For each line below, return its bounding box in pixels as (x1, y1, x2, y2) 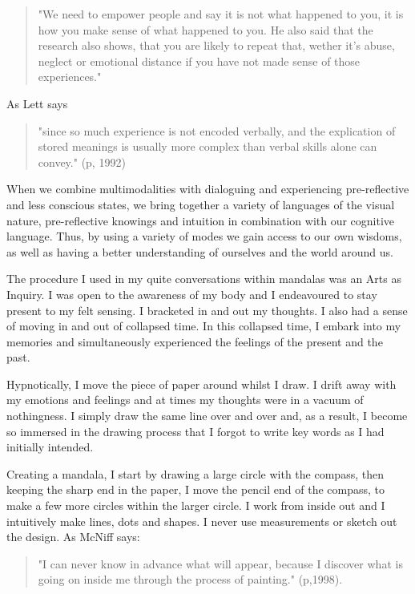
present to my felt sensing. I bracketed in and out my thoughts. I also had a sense (6, 301, 408, 318)
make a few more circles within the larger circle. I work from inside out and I (6, 497, 385, 514)
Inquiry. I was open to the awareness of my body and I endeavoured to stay (6, 285, 377, 302)
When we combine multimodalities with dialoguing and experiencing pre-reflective (6, 180, 409, 197)
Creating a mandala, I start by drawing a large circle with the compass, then (6, 465, 384, 482)
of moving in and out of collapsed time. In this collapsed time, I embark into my (6, 317, 401, 334)
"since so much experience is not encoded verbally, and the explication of (38, 122, 396, 139)
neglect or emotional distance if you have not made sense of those (38, 52, 361, 69)
